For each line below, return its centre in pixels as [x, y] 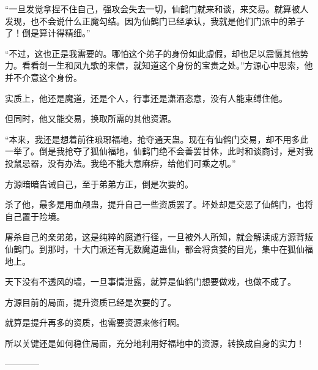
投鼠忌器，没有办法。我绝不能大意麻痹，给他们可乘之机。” [120, 163]
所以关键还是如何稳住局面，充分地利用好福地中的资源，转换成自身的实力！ [155, 343]
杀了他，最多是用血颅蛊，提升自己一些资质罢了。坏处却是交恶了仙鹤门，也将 [159, 204]
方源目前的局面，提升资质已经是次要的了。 [91, 302]
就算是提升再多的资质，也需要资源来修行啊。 [95, 323]
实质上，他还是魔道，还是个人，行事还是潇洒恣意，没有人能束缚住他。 [146, 98]
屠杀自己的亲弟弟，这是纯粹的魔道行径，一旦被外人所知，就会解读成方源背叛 [159, 237]
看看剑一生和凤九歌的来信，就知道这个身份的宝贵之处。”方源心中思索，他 [167, 65]
